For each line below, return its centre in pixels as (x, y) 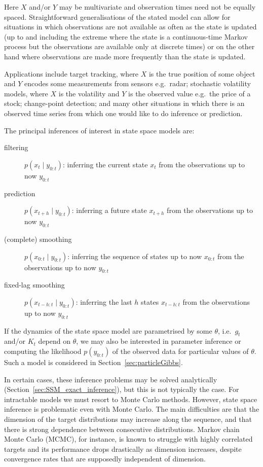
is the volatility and (89, 93)
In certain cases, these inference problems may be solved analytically (111, 379)
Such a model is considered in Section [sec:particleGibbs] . (93, 362)
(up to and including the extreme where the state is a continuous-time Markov (126, 36)
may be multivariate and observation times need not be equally (157, 7)
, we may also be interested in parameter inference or (159, 341)
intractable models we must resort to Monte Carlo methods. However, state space (131, 399)
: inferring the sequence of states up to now (135, 256)
